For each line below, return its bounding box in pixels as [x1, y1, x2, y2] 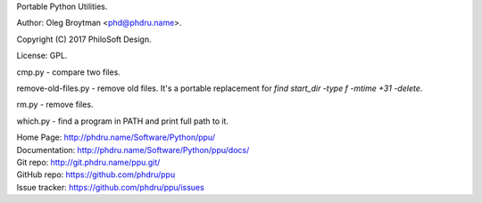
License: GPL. [16, 50, 68, 61]
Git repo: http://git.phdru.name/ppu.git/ [16, 157, 161, 167]
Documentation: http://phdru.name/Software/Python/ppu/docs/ [16, 144, 250, 155]
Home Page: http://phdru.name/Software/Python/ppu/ [16, 132, 216, 142]
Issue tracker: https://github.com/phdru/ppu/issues [16, 182, 204, 192]
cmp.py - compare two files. [16, 67, 120, 77]
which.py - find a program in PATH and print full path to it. [16, 116, 229, 126]
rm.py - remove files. [16, 99, 94, 110]
